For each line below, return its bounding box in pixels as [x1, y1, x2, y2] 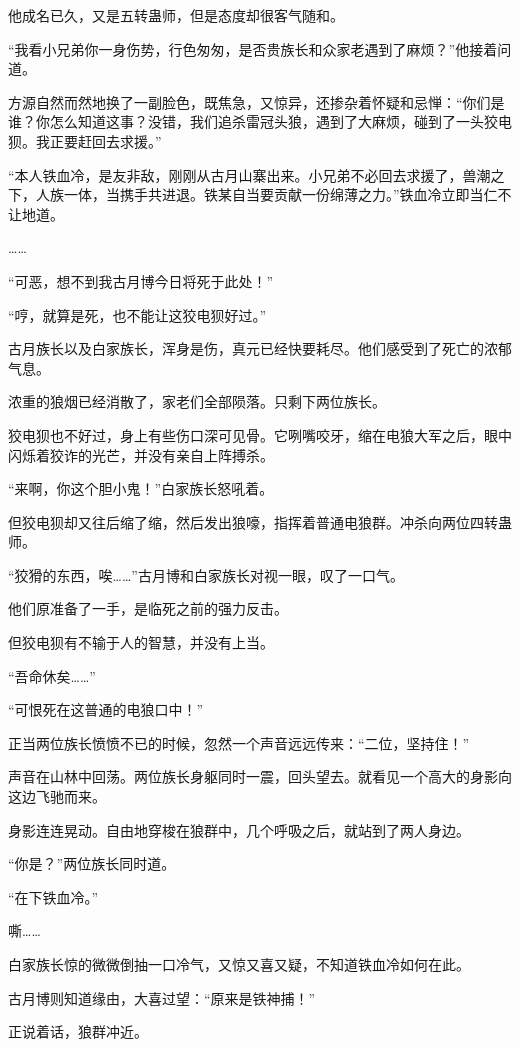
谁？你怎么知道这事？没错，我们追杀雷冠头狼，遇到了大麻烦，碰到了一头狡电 [8, 111, 512, 132]
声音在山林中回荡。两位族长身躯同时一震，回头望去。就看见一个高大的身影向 [8, 766, 512, 787]
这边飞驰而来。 [8, 786, 106, 807]
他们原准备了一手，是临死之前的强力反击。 [8, 598, 288, 619]
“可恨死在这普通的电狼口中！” [8, 699, 204, 720]
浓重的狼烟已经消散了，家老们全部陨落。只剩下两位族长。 [8, 391, 386, 412]
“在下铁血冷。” [8, 886, 99, 907]
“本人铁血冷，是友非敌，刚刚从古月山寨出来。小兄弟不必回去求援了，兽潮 [8, 164, 491, 185]
